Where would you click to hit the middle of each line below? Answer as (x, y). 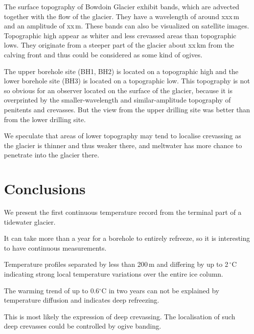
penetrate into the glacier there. (52, 155)
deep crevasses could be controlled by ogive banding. (83, 326)
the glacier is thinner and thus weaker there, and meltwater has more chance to (123, 145)
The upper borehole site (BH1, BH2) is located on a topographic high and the (121, 71)
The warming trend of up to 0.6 (52, 290)
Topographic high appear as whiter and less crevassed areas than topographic (120, 35)
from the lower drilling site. (45, 119)
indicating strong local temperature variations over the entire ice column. (114, 274)
